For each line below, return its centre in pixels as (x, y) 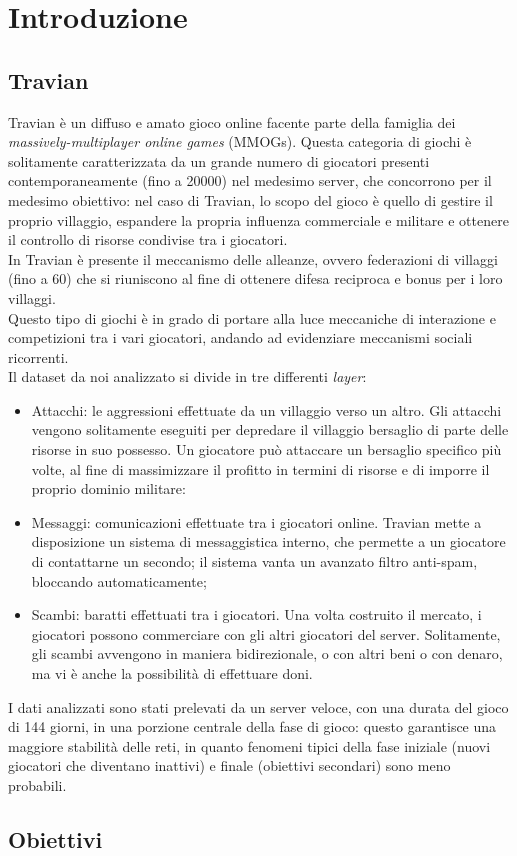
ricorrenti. (38, 356)
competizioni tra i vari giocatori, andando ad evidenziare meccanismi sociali (240, 337)
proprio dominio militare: (108, 488)
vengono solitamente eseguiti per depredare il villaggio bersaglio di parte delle (270, 429)
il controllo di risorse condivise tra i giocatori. (148, 239)
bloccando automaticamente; (119, 580)
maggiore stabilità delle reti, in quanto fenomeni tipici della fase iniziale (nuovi (249, 745)
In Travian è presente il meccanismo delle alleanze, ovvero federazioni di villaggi (253, 258)
